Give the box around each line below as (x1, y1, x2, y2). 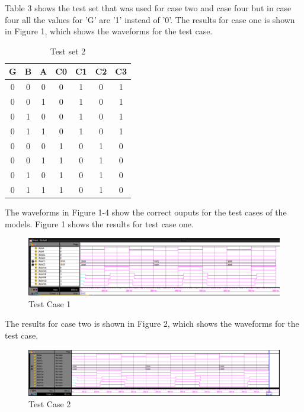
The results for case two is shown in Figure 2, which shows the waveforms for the (5, 317, 299, 330)
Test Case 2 (28, 398, 71, 410)
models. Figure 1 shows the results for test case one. (5, 217, 194, 230)
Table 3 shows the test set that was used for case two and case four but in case (5, 2, 292, 14)
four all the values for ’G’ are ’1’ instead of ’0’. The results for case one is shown (5, 13, 295, 25)
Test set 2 (50, 44, 86, 57)
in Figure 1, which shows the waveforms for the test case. (5, 25, 213, 37)
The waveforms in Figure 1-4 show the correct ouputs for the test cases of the (5, 206, 287, 218)
